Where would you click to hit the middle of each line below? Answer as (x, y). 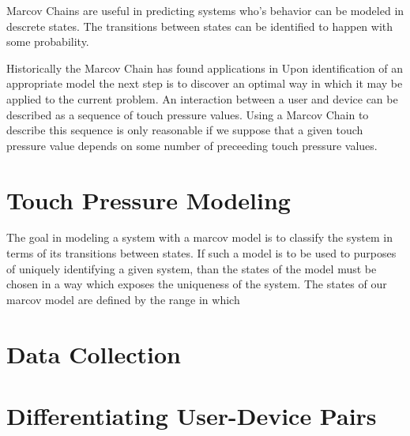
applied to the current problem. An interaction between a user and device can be (202, 98)
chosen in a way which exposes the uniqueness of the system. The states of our (197, 284)
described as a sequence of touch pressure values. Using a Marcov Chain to (188, 114)
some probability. (48, 41)
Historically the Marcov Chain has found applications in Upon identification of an (205, 68)
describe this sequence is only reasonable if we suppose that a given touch (185, 130)
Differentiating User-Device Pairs (192, 415)
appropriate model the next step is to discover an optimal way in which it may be (205, 83)
